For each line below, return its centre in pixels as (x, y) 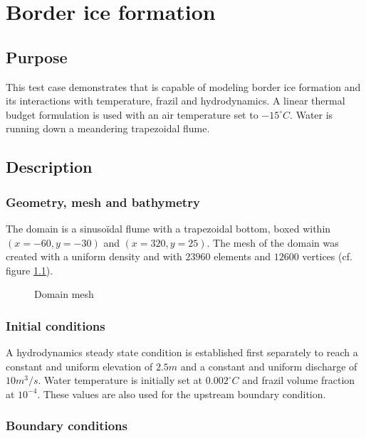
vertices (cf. (327, 256)
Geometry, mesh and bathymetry (103, 202)
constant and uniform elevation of (79, 366)
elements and (242, 256)
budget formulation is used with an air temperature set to (132, 114)
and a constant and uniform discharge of (269, 366)
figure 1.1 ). (30, 270)
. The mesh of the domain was (273, 242)
